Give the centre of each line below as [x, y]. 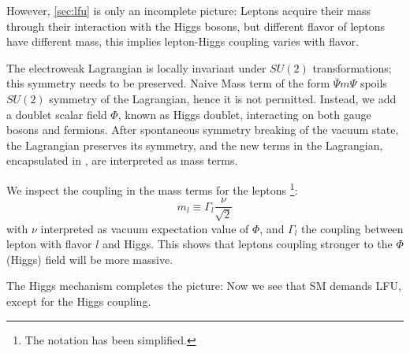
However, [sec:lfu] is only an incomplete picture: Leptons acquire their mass [188, 10]
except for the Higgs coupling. [79, 301]
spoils [373, 83]
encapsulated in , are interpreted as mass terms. [122, 160]
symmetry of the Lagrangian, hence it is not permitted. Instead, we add [223, 98]
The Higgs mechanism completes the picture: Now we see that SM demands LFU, [204, 286]
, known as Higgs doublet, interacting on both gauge [244, 114]
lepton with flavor [49, 244]
